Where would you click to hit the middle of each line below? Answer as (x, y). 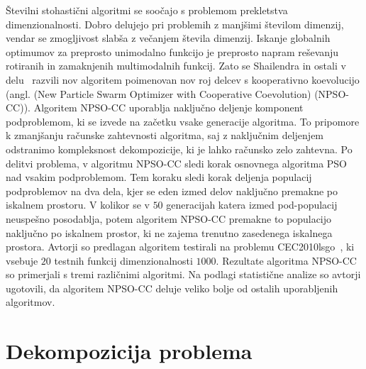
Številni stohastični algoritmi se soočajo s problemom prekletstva (147, 10)
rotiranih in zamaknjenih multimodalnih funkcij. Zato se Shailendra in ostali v (176, 66)
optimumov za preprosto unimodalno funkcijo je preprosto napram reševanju (172, 51)
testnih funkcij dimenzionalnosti (123, 260)
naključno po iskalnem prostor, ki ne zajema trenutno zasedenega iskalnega (169, 232)
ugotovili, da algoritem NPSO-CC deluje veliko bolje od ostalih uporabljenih (172, 288)
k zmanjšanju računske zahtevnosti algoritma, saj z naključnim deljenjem (165, 135)
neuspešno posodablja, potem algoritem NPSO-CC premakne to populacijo (169, 218)
